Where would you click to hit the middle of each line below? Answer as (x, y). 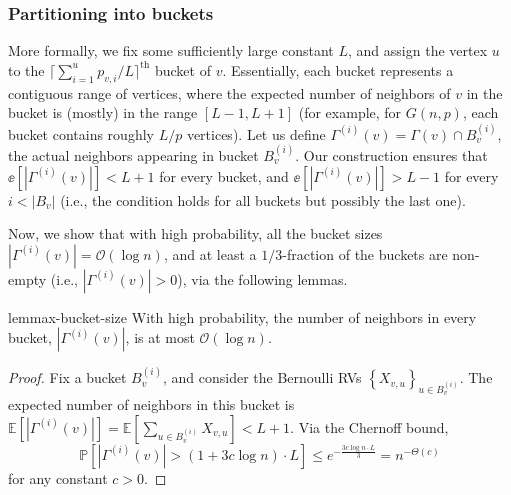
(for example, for (350, 112)
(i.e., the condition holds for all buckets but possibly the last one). (263, 199)
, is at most (160, 337)
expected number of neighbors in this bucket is (151, 404)
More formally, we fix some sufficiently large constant (171, 50)
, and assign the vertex (418, 50)
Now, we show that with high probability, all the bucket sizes (195, 233)
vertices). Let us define (256, 133)
